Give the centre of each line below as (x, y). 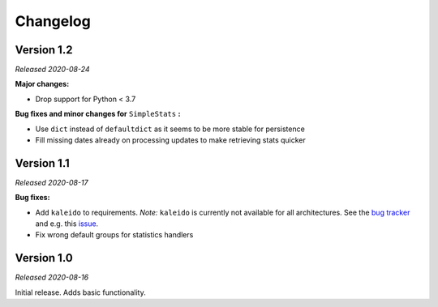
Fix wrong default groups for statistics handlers (114, 235)
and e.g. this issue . (67, 224)
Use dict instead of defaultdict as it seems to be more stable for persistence (170, 129)
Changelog (53, 21)
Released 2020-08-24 (52, 70)
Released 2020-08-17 (52, 182)
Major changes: (42, 84)
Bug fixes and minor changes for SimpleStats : (98, 114)
